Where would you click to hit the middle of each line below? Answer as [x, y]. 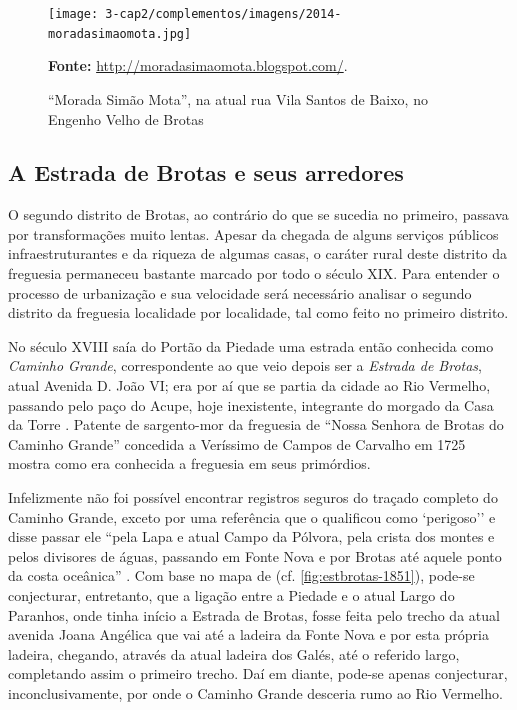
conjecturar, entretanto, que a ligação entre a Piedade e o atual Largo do [231, 594]
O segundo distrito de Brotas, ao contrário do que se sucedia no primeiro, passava [258, 214]
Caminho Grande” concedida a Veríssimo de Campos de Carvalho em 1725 [237, 443]
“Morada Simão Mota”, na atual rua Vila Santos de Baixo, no [238, 98]
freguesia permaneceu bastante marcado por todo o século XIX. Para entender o [254, 273]
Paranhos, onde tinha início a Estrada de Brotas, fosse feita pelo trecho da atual [254, 614]
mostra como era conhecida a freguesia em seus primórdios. [189, 463]
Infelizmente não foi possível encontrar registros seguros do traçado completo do [253, 497]
